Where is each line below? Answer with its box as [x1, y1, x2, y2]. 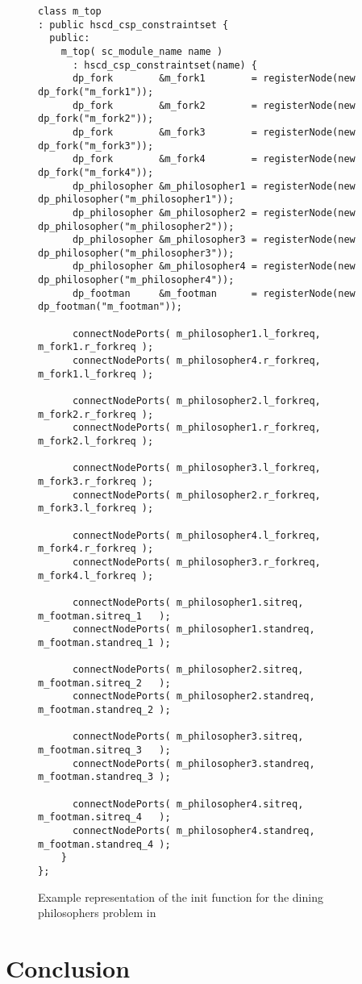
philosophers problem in [38, 904, 156, 921]
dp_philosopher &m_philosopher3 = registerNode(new [72, 234, 356, 246]
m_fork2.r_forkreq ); [38, 408, 154, 420]
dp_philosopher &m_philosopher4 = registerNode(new [72, 261, 356, 273]
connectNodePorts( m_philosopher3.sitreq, [72, 731, 304, 743]
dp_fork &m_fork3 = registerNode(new [72, 126, 356, 138]
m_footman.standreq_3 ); [38, 771, 171, 783]
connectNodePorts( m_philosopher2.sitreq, [72, 664, 304, 676]
